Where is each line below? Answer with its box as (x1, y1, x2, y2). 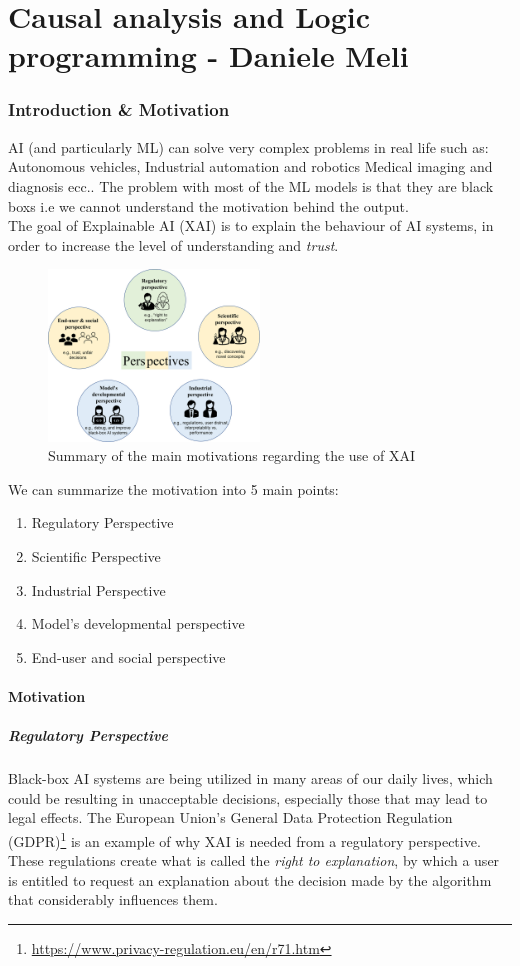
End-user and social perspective (31, 646, 226, 667)
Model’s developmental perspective (31, 613, 245, 634)
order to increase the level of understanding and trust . (8, 234, 339, 255)
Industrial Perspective (31, 579, 166, 600)
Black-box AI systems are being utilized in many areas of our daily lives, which (8, 768, 493, 789)
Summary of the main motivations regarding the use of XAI (48, 445, 415, 466)
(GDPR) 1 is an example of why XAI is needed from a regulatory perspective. (8, 827, 481, 851)
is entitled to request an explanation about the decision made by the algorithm (8, 869, 492, 890)
